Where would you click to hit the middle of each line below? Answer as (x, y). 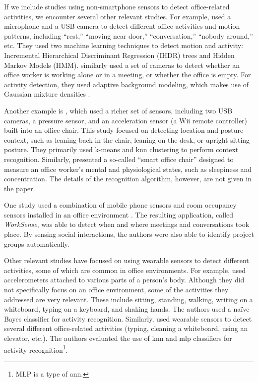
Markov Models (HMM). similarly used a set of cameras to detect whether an (122, 65)
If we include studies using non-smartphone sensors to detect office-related (117, 6)
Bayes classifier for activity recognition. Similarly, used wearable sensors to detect (128, 318)
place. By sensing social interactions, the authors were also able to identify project (129, 234)
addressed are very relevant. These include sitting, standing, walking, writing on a (129, 299)
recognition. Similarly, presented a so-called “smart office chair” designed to (119, 159)
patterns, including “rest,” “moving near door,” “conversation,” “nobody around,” (129, 35)
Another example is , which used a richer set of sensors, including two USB (118, 110)
